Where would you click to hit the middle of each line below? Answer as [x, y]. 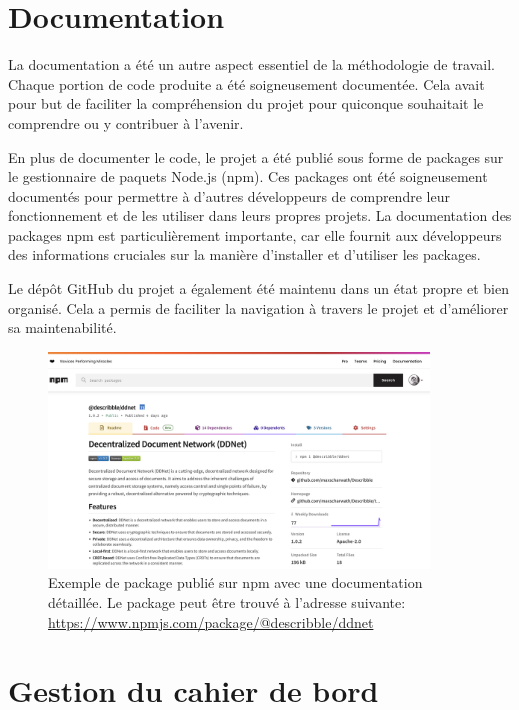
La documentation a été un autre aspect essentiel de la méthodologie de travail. [251, 64]
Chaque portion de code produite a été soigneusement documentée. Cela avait [246, 83]
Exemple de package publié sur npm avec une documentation [235, 582]
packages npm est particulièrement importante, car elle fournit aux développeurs [255, 234]
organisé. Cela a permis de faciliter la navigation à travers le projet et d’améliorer [258, 307]
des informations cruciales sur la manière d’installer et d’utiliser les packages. [244, 254]
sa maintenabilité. [62, 327]
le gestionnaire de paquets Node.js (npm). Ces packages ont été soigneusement [248, 176]
